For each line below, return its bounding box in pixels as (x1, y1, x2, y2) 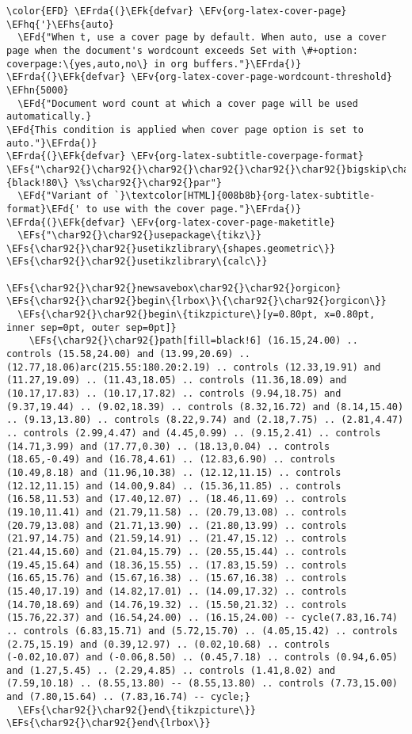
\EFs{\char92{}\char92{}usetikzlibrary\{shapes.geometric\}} (6, 242, 336, 254)
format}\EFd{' (6, 203, 81, 215)
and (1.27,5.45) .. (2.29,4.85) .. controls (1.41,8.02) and (6, 664, 336, 676)
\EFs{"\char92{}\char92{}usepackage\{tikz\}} (17, 230, 262, 241)
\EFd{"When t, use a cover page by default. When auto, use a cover (17, 32, 387, 44)
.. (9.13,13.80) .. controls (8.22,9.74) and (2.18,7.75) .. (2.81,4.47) (6, 414, 404, 426)
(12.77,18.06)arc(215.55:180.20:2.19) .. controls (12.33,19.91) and (6, 361, 381, 373)
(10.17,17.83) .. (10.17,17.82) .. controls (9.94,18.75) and (6, 388, 341, 400)
